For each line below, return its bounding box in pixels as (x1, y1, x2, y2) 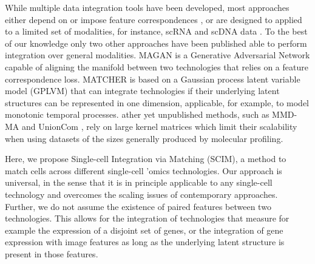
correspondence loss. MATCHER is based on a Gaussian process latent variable (5, 72, 300, 85)
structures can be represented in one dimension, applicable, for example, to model (5, 96, 310, 109)
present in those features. (5, 247, 98, 260)
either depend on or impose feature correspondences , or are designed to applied (5, 13, 302, 25)
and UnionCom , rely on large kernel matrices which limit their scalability (22, 120, 297, 132)
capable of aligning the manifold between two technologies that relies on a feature (5, 60, 308, 73)
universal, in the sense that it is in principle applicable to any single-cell (5, 176, 273, 189)
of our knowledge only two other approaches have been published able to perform (5, 36, 307, 49)
